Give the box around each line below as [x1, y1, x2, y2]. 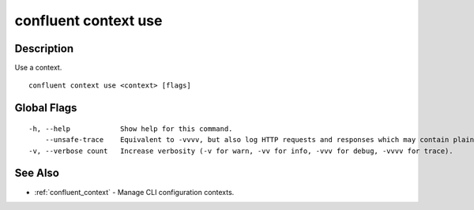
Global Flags [14, 101, 77, 114]
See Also [14, 167, 59, 180]
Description [14, 42, 74, 55]
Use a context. [14, 63, 62, 73]
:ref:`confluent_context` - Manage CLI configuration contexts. [34, 187, 235, 197]
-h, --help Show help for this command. [28, 124, 233, 133]
